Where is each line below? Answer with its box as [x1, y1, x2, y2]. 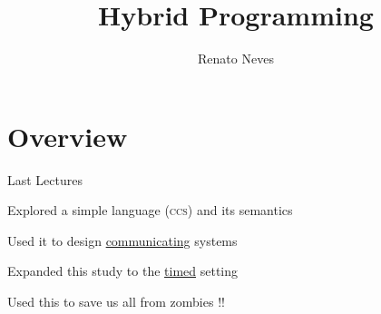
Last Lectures [7, 170, 83, 189]
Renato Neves [198, 49, 274, 68]
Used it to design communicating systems [7, 231, 238, 250]
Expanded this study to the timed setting [7, 261, 239, 280]
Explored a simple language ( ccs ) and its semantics [7, 201, 293, 220]
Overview [7, 117, 128, 154]
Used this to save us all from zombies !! [7, 292, 225, 311]
